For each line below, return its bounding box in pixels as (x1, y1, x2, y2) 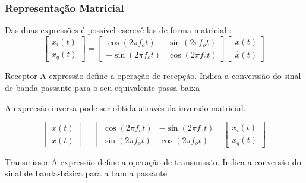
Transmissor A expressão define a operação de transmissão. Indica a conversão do (5, 155, 301, 168)
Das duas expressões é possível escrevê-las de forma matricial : (5, 24, 232, 36)
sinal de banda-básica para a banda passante (5, 167, 167, 179)
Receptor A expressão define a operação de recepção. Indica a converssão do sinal (5, 70, 301, 82)
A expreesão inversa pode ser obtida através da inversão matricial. (5, 101, 246, 113)
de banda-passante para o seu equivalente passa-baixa (5, 81, 200, 93)
